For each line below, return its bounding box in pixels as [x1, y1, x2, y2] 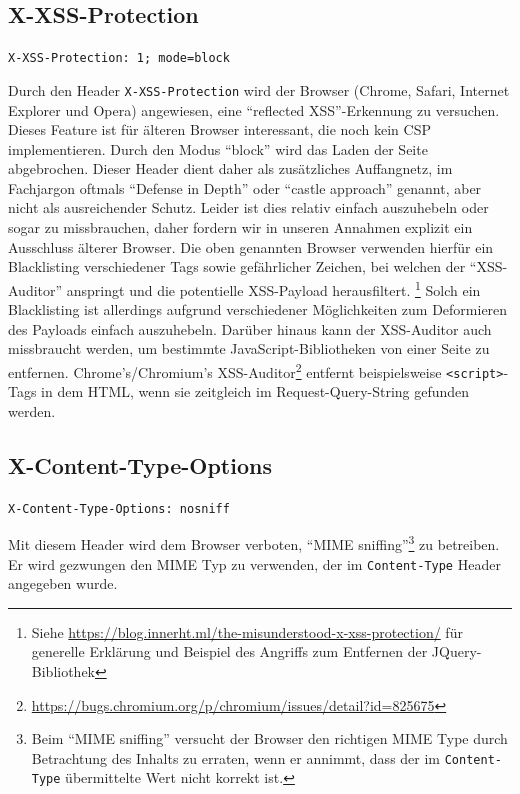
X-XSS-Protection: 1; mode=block [8, 51, 230, 66]
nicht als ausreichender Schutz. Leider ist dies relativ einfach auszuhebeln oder [8, 197, 489, 218]
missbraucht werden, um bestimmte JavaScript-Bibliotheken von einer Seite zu [8, 338, 490, 359]
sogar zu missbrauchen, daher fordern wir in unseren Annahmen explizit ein [8, 217, 473, 238]
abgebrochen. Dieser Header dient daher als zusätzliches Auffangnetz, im [8, 158, 453, 179]
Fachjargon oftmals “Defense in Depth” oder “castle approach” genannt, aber [8, 177, 482, 198]
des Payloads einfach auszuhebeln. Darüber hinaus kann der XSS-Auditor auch [8, 318, 492, 339]
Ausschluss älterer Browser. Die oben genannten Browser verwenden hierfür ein [8, 236, 494, 257]
